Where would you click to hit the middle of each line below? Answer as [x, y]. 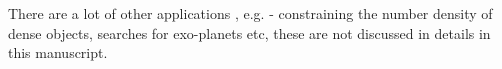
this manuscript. [58, 52]
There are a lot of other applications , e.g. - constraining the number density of [250, 13]
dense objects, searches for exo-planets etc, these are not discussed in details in [249, 32]
